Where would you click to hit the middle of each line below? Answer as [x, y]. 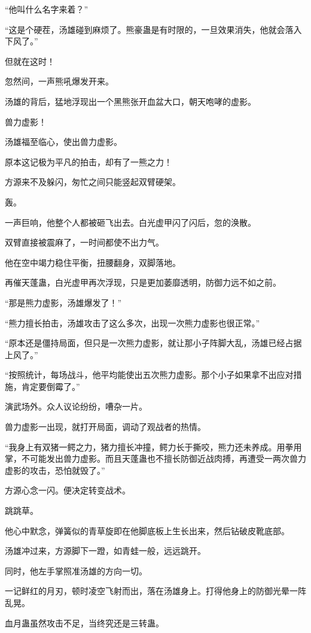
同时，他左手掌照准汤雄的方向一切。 [76, 570]
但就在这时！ [30, 61]
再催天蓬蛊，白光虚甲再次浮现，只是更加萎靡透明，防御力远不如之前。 [143, 282]
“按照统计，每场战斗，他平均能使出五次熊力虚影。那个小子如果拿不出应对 [149, 375]
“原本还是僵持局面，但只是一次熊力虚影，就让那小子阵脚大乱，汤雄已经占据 [153, 343]
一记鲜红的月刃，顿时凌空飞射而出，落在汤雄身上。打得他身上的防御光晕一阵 [155, 591]
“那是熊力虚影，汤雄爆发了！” [63, 302]
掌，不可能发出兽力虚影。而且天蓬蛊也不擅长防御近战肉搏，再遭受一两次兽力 [155, 458]
